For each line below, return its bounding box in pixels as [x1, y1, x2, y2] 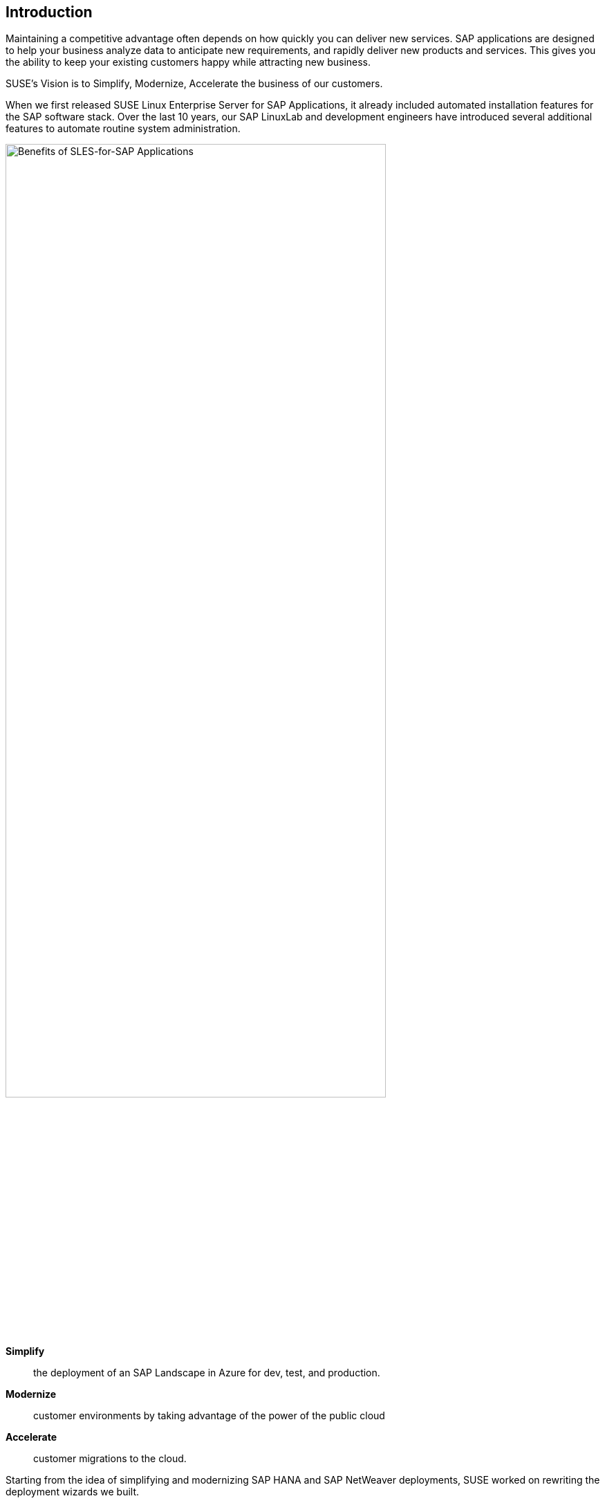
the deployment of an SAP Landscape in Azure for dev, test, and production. [33, 1367, 380, 1379]
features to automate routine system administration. [6, 122, 241, 135]
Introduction [6, 3, 93, 21]
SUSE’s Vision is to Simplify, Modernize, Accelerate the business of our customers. [6, 78, 383, 90]
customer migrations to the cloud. [33, 1452, 187, 1465]
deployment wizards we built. [6, 1486, 140, 1498]
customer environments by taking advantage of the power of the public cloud [33, 1410, 385, 1422]
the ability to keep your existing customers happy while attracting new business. [6, 56, 371, 69]
